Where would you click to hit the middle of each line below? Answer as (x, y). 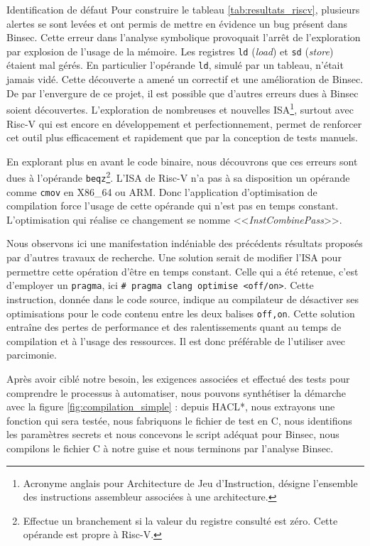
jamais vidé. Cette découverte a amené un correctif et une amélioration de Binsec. (185, 79)
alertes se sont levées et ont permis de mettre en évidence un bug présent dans (177, 23)
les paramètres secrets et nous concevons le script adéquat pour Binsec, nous (173, 434)
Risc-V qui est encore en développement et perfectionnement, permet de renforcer (184, 123)
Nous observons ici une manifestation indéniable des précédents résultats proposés (185, 243)
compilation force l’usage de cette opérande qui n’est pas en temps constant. (173, 206)
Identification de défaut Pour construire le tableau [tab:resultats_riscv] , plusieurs (183, 9)
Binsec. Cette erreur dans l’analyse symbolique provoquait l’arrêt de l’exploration (184, 37)
